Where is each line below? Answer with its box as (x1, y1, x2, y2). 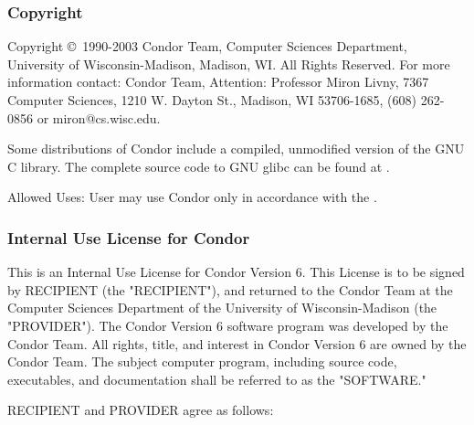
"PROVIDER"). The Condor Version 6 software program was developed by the (7, 315, 448, 335)
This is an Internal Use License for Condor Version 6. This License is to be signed (7, 262, 465, 282)
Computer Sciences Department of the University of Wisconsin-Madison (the (7, 298, 437, 317)
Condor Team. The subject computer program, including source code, (7, 352, 397, 371)
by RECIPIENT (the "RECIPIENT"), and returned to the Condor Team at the (7, 280, 453, 299)
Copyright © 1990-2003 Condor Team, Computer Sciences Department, (7, 37, 407, 56)
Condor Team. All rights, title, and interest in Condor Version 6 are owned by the (7, 334, 467, 353)
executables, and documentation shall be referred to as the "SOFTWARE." (7, 369, 427, 388)
